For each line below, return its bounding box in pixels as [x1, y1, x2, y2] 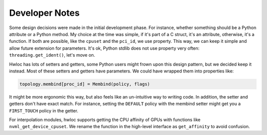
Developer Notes [9, 7, 80, 18]
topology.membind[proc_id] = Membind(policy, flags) [19, 81, 150, 87]
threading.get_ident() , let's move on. [9, 52, 95, 58]
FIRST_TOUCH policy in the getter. [9, 107, 79, 113]
